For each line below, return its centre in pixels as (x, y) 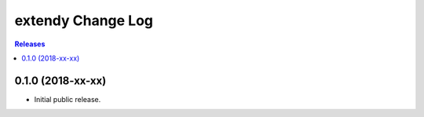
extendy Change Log (84, 20)
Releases (30, 44)
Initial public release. (68, 99)
